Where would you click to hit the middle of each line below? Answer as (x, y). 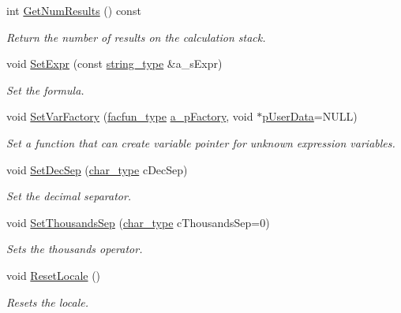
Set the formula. (45, 89)
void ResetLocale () (54, 275)
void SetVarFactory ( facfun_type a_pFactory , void (130, 116)
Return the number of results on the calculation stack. (136, 37)
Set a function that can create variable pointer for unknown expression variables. (201, 142)
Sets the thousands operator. (75, 249)
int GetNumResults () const (74, 10)
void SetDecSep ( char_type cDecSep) (97, 169)
